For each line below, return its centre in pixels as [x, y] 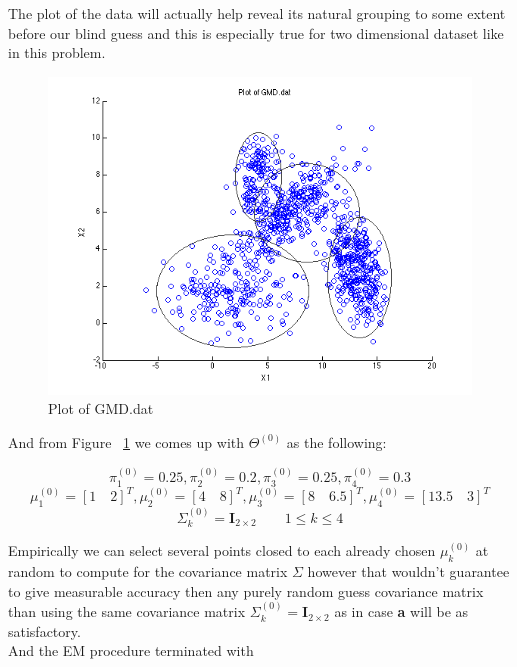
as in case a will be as [401, 611]
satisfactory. [44, 630]
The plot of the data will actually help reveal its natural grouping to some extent [257, 13]
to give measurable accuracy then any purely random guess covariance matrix [246, 590]
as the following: [336, 441]
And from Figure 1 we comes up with [126, 441]
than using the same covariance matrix [127, 611]
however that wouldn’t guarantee [408, 571]
